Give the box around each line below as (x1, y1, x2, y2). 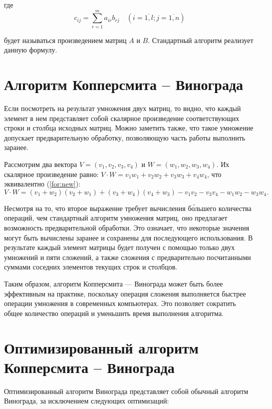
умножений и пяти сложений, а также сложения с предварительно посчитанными (4, 251, 251, 262)
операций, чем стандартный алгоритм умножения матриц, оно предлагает (4, 212, 228, 223)
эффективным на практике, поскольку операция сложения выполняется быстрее (4, 288, 246, 298)
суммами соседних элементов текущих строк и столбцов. (4, 261, 178, 272)
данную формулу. (4, 44, 57, 55)
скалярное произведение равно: (4, 168, 99, 179)
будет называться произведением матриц (4, 34, 127, 45)
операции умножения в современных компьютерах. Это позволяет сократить (4, 298, 236, 308)
